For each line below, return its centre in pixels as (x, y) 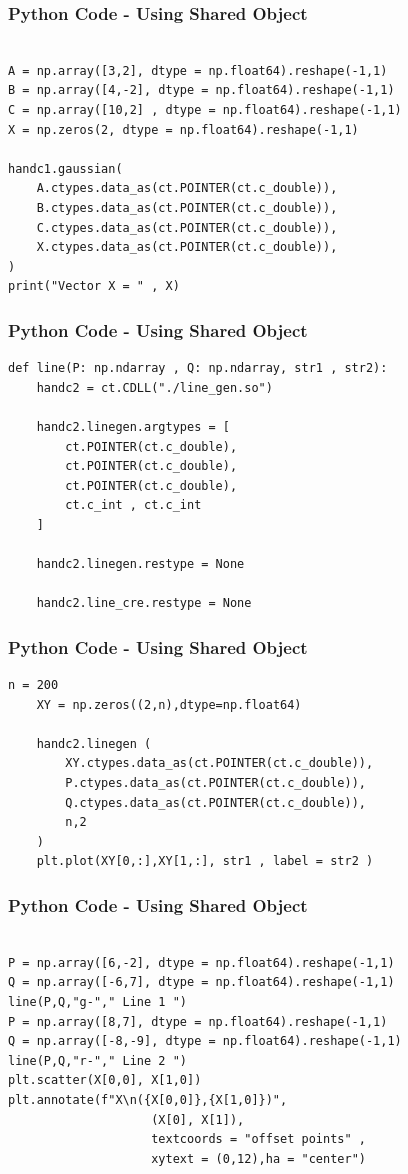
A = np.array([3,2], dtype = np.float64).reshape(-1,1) (198, 70)
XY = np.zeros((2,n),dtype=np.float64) (169, 704)
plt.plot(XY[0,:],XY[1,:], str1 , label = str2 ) (205, 861)
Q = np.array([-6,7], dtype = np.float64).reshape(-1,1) (201, 982)
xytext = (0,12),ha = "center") (258, 1158)
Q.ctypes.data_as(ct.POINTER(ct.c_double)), (215, 802)
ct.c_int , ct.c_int (133, 505)
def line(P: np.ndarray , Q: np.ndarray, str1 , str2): (198, 368)
